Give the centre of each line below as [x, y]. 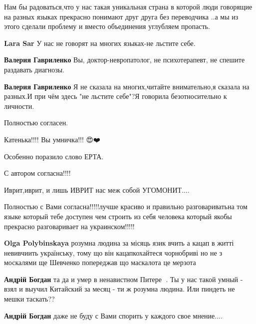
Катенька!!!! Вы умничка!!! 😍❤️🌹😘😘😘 [56, 139]
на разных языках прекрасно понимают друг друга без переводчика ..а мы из [121, 16]
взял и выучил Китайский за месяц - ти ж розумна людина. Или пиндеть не [120, 289]
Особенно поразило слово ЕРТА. [54, 156]
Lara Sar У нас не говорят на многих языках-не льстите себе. [100, 43]
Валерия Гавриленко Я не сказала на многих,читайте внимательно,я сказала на [127, 86]
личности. [19, 106]
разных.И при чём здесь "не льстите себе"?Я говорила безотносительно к [116, 96]
